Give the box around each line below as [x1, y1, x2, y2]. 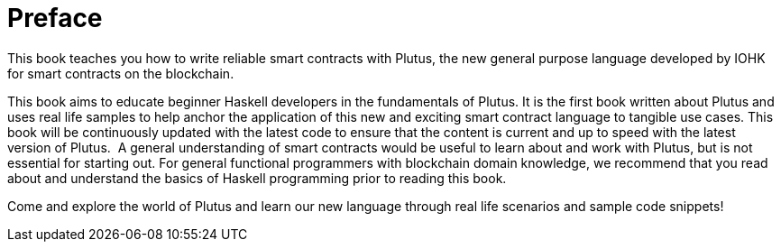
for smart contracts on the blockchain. [7, 65, 234, 81]
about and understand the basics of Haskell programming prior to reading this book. [7, 170, 507, 186]
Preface [7, 3, 103, 33]
